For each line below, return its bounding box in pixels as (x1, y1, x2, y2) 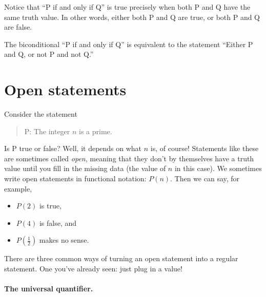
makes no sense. (39, 235, 89, 245)
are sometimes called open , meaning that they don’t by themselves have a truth (4, 153, 254, 163)
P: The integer (24, 125, 70, 136)
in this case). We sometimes (174, 163, 262, 174)
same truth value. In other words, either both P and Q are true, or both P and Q (4, 11, 260, 22)
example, (4, 183, 32, 194)
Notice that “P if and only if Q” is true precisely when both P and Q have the (4, 2, 251, 12)
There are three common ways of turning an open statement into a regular (4, 253, 238, 264)
